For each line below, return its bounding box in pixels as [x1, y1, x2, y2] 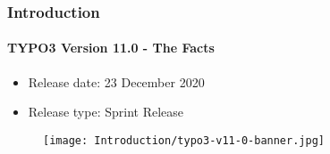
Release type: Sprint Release [28, 102, 184, 121]
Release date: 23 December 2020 [28, 72, 205, 91]
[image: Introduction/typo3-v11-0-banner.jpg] [43, 134, 325, 147]
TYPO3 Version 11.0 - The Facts [7, 38, 215, 57]
